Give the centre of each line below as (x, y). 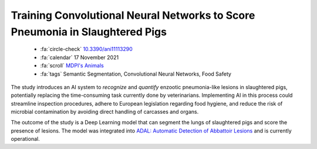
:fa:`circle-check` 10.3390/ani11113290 (87, 49)
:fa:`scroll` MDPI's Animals (72, 66)
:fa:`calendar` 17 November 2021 (80, 57)
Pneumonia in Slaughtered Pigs (89, 32)
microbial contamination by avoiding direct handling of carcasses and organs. (105, 112)
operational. (26, 139)
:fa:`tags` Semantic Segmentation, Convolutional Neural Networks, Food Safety (136, 74)
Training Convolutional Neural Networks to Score (133, 15)
